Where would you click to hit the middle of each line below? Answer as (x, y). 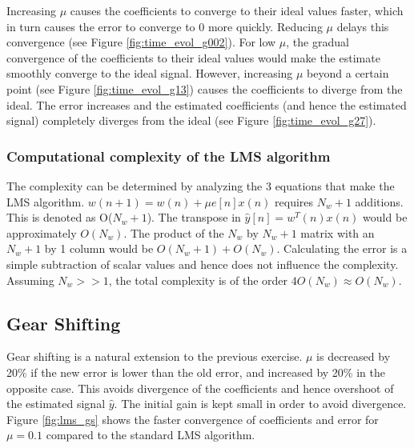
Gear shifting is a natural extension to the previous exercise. (155, 356)
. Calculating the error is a (342, 248)
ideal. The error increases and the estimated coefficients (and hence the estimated (207, 104)
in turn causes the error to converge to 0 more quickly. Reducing (165, 26)
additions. (379, 201)
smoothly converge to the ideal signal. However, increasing (150, 73)
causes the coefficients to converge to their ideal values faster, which (237, 10)
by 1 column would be (99, 248)
